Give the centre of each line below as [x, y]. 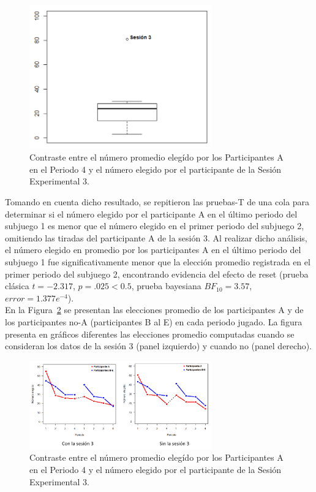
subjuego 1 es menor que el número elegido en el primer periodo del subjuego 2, [155, 226]
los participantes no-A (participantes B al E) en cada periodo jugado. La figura [154, 321]
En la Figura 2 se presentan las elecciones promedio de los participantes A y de [154, 310]
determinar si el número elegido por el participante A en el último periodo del [151, 214]
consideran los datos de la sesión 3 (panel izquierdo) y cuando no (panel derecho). [159, 346]
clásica [17, 286]
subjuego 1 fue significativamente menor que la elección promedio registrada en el [158, 261]
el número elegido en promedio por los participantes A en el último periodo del [153, 250]
